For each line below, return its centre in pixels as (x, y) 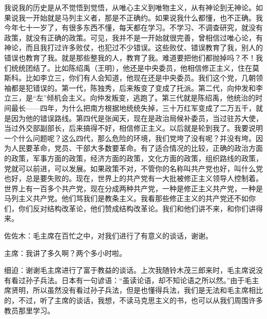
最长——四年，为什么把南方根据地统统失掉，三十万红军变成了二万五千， (133, 107)
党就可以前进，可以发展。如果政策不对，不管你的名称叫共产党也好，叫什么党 (133, 168)
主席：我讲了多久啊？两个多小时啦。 (65, 253)
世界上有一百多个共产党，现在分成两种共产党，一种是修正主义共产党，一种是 (133, 188)
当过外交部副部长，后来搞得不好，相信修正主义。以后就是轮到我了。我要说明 (133, 128)
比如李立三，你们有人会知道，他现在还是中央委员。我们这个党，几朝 (140, 78)
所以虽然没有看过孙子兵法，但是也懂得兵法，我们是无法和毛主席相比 (148, 290)
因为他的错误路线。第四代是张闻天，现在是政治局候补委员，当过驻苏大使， (137, 118)
